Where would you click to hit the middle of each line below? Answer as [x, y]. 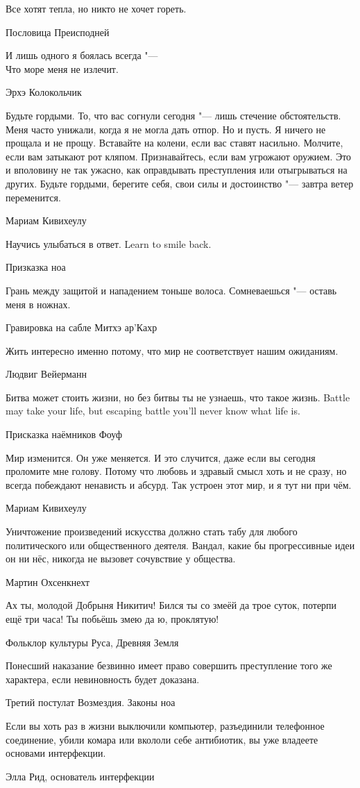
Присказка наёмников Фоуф [64, 434]
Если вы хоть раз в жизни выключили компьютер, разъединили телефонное [165, 725]
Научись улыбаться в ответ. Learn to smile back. [109, 243]
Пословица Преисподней [58, 32]
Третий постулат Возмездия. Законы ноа [91, 702]
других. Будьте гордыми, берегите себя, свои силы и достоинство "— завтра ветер [180, 183]
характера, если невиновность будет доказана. [103, 679]
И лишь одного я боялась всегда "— [82, 55]
